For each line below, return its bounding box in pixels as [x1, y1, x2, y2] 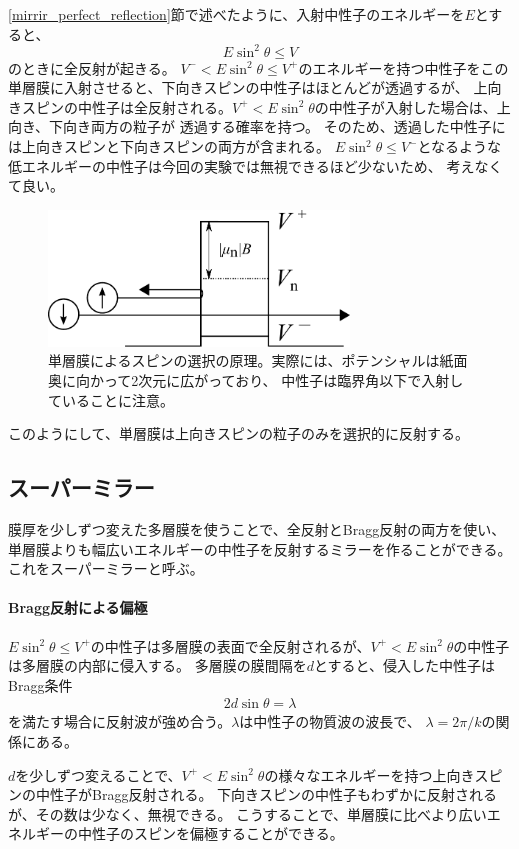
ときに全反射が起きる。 [21, 57, 176, 78]
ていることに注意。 [48, 389, 174, 410]
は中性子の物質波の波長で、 [239, 711, 421, 732]
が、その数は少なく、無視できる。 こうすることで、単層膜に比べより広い [8, 803, 487, 824]
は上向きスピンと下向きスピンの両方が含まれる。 [8, 136, 330, 157]
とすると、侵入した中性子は [313, 655, 495, 676]
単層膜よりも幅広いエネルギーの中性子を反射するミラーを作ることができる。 [8, 538, 512, 559]
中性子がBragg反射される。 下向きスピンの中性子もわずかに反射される [35, 784, 498, 805]
